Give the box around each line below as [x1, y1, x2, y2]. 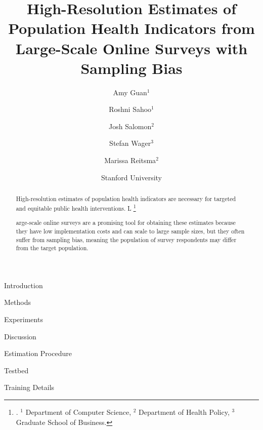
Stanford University [101, 172, 162, 182]
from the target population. [16, 244, 89, 252]
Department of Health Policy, [139, 407, 230, 417]
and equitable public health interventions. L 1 [16, 202, 136, 212]
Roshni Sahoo [109, 104, 152, 114]
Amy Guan [113, 87, 147, 97]
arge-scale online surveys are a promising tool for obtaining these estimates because [16, 218, 236, 227]
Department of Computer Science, [25, 407, 131, 417]
